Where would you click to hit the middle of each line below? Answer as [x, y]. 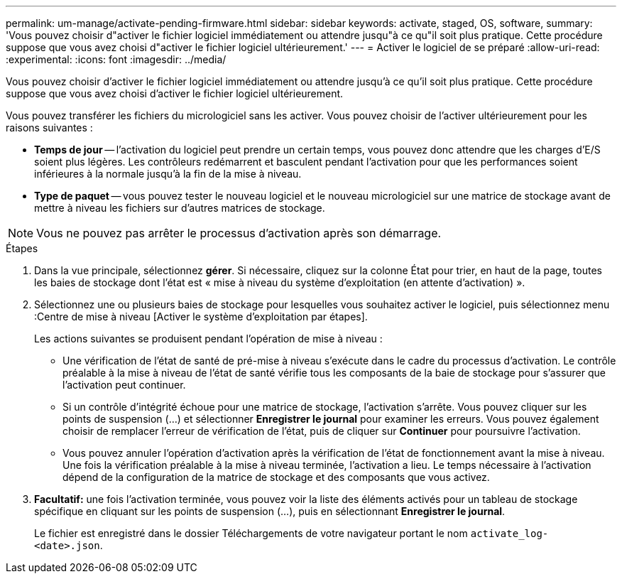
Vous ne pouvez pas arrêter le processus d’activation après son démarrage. [239, 233]
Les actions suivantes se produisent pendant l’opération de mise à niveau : [208, 339]
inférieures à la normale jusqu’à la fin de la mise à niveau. [168, 174]
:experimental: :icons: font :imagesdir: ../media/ [116, 59]
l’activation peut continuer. [124, 385]
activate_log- [509, 534]
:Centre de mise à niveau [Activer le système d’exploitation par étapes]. [201, 316]
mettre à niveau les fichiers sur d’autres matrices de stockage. [180, 208]
